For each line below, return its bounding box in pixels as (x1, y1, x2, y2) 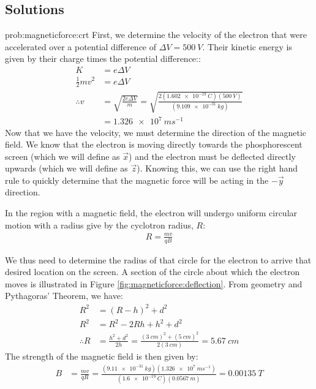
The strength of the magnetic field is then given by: (5, 350, 198, 363)
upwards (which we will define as (5, 162, 128, 175)
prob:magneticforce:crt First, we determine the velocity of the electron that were (5, 28, 307, 41)
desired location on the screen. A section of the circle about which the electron (5, 265, 300, 278)
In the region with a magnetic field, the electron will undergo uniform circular (5, 206, 298, 219)
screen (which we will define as (5, 149, 120, 162)
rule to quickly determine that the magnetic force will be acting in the (5, 173, 269, 186)
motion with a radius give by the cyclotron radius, (5, 218, 194, 231)
